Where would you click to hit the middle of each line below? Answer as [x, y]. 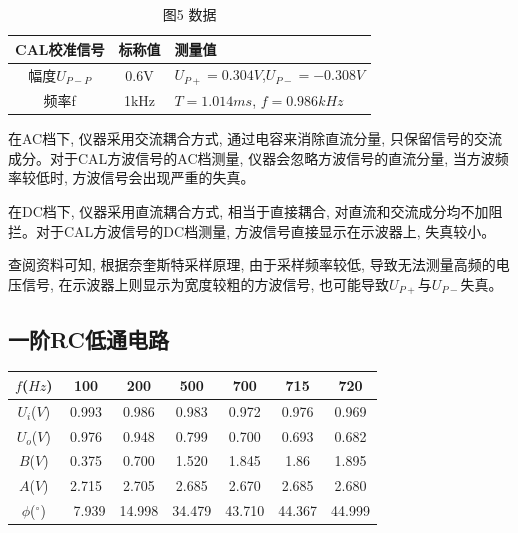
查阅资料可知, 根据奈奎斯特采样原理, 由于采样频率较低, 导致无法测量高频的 [252, 264]
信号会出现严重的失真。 [177, 177]
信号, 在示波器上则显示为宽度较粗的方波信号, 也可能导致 [205, 283]
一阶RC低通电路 [88, 338]
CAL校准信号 [60, 48]
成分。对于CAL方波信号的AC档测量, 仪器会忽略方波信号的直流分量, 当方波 [251, 157]
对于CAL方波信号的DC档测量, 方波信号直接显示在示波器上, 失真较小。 [265, 230]
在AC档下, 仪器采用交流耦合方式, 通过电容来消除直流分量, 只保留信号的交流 [255, 138]
